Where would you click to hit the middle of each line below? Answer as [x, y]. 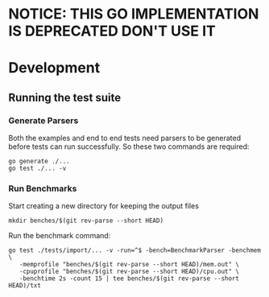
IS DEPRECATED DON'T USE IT [112, 31]
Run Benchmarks [43, 188]
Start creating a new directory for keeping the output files [104, 206]
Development [54, 68]
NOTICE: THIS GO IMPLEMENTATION [134, 14]
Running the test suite [65, 97]
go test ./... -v [37, 169]
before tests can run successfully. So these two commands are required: [129, 146]
